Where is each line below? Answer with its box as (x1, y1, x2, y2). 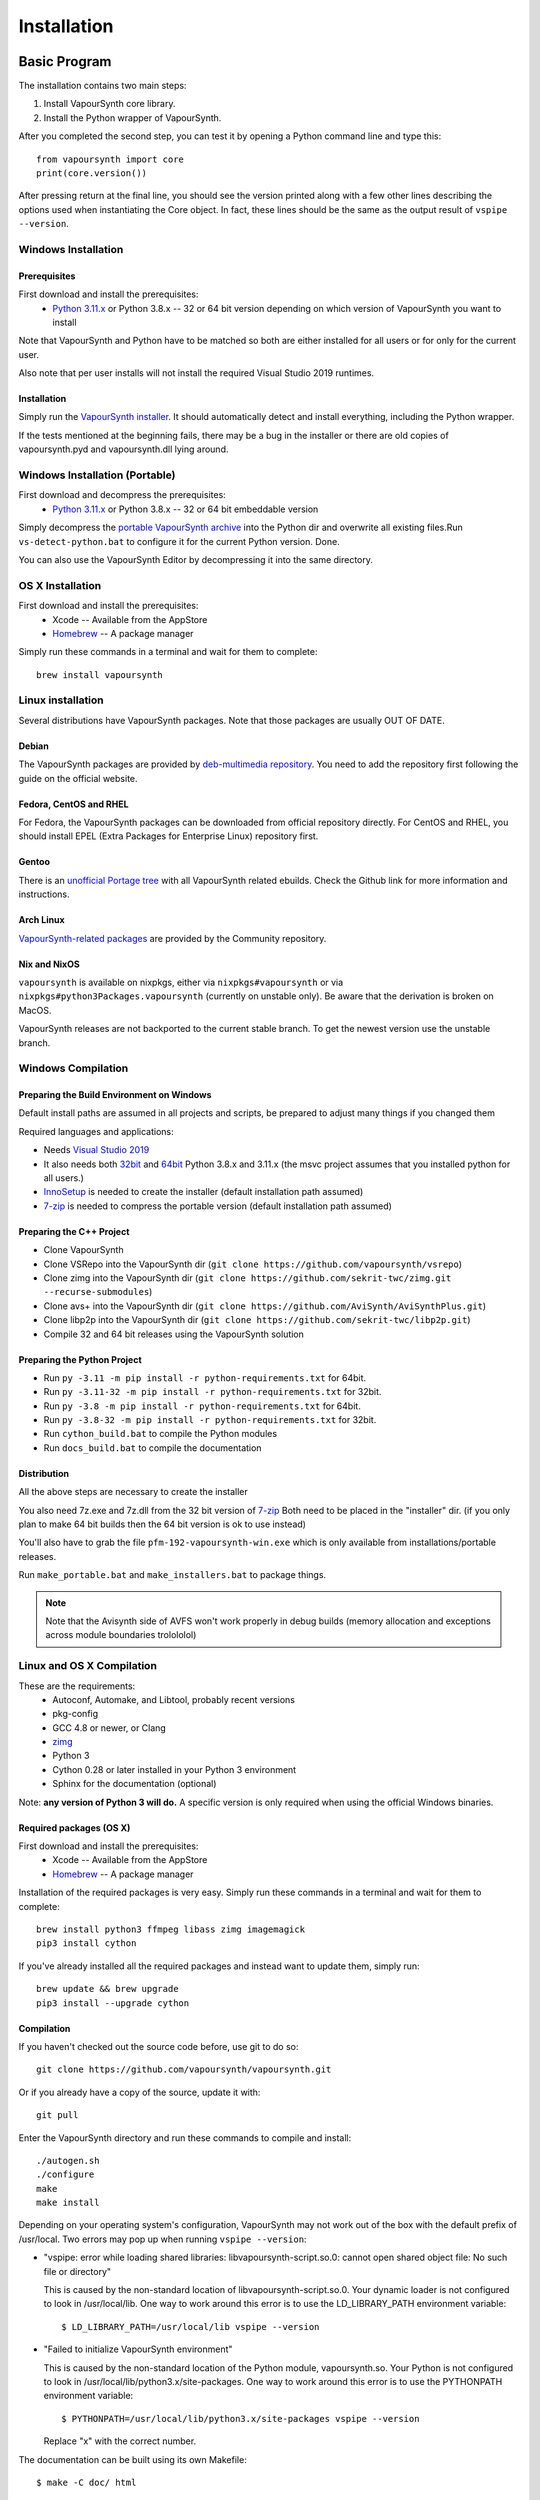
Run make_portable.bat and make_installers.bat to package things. (18, 1569, 327, 1581)
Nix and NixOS (18, 958, 80, 970)
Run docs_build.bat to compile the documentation (43, 1441, 262, 1454)
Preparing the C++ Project (18, 1225, 130, 1237)
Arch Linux (18, 914, 65, 926)
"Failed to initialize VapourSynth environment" (43, 2343, 234, 2355)
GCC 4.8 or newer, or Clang (52, 1721, 167, 1734)
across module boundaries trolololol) (45, 1629, 197, 1641)
